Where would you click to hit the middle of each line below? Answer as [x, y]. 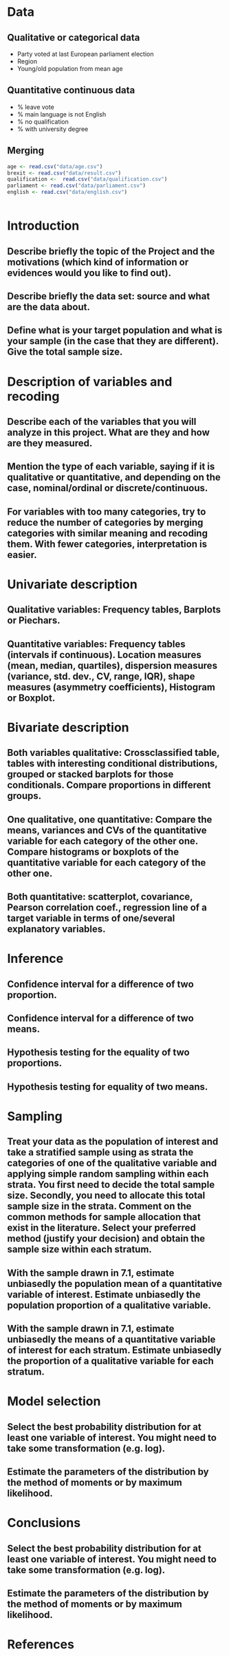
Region [27, 61]
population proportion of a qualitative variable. [109, 1305]
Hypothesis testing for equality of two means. [108, 1087]
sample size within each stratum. [80, 1249]
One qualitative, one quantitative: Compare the [110, 819]
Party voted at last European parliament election [85, 54]
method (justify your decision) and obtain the [106, 1239]
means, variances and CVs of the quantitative [107, 830]
